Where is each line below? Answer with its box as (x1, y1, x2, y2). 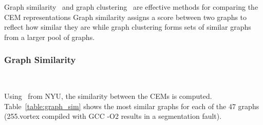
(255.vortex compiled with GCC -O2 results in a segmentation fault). (4, 111, 222, 121)
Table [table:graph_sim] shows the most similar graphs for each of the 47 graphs (4, 100, 259, 111)
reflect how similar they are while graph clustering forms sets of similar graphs (4, 22, 251, 32)
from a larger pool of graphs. (4, 31, 95, 42)
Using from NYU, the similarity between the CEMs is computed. (4, 91, 212, 101)
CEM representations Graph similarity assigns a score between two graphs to (4, 11, 247, 22)
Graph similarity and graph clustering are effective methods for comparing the (4, 2, 258, 12)
